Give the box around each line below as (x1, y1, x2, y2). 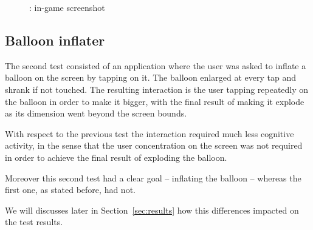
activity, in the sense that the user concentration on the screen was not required (5, 139, 303, 152)
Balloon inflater (5, 30, 105, 49)
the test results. (5, 215, 63, 228)
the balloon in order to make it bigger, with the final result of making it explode (5, 95, 304, 107)
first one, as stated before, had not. (5, 183, 136, 196)
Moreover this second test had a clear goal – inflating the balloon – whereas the (5, 171, 301, 184)
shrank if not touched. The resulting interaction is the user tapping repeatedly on (5, 83, 309, 95)
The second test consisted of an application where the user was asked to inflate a (5, 59, 306, 72)
